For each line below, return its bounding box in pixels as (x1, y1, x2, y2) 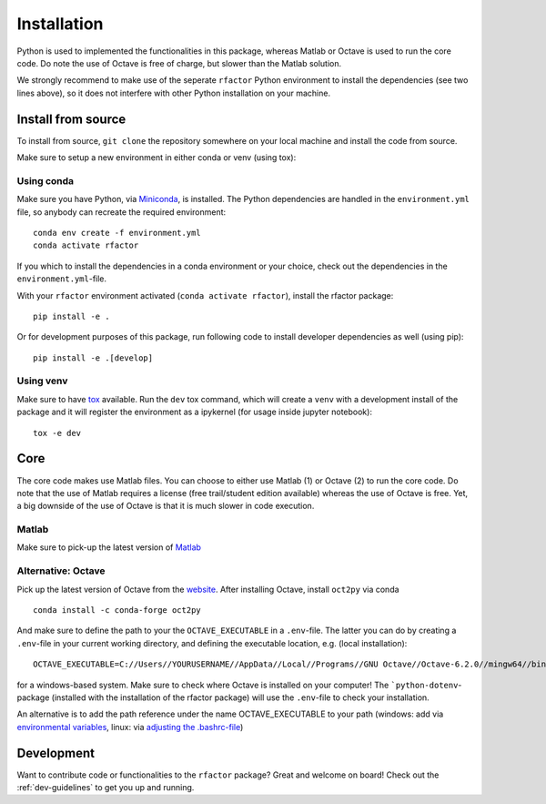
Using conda (16, 174, 75, 187)
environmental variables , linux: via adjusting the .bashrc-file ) (16, 721, 244, 732)
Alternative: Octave (16, 565, 106, 577)
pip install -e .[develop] (33, 352, 154, 363)
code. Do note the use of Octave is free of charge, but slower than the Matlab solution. (16, 57, 342, 68)
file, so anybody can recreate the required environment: (16, 206, 227, 218)
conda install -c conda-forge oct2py (33, 605, 202, 615)
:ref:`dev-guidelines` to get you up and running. (16, 781, 195, 792)
